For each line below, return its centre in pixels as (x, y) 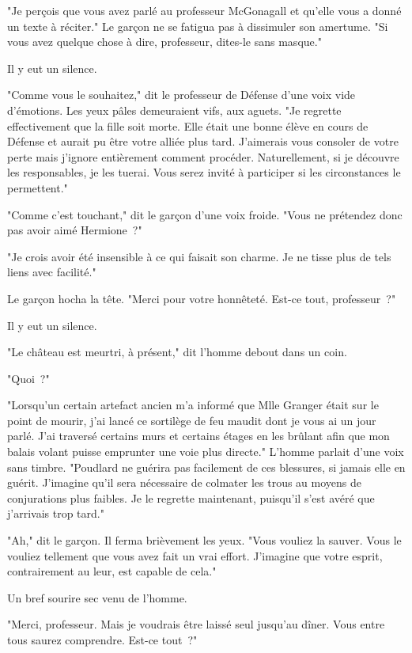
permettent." (38, 187)
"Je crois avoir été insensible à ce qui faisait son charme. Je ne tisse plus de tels (199, 256)
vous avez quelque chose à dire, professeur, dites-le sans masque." (164, 42)
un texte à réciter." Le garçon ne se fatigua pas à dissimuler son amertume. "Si (198, 26)
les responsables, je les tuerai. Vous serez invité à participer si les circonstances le (204, 172)
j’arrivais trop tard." (56, 513)
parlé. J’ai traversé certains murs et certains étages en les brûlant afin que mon (198, 436)
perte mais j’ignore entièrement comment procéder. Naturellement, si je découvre (203, 156)
